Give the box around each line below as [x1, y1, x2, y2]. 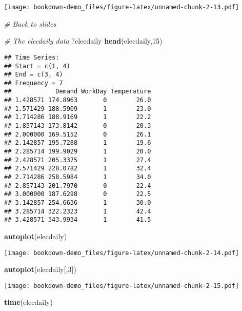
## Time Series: [4, 53, 59, 61]
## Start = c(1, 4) [4, 62, 70, 70]
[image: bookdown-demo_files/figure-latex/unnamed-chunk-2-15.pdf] [4, 282, 239, 289]
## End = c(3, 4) [4, 71, 63, 79]
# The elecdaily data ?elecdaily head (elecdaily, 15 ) [4, 35, 163, 46]
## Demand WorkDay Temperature [4, 88, 151, 95]
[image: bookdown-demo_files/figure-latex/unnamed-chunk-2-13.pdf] [4, 4, 239, 11]
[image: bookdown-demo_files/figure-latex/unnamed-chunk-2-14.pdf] [4, 249, 239, 257]
